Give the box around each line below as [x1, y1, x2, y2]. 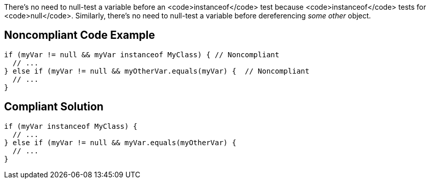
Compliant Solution [4, 100, 104, 113]
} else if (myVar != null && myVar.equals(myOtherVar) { [4, 138, 237, 147]
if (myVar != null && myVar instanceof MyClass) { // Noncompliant [4, 50, 280, 59]
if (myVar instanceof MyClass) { [4, 122, 138, 130]
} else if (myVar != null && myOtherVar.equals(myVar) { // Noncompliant [4, 66, 310, 75]
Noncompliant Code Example [4, 29, 155, 42]
